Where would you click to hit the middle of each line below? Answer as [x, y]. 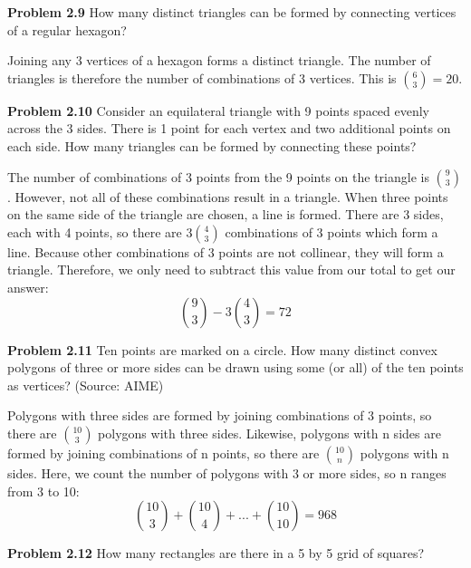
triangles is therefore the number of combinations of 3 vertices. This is [202, 77]
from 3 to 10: [43, 491]
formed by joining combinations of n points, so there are [163, 452]
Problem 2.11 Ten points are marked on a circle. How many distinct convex [222, 349]
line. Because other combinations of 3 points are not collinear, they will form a [226, 251]
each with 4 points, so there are [95, 231]
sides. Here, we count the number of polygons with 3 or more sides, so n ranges [227, 472]
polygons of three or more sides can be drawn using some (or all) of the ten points [235, 367]
